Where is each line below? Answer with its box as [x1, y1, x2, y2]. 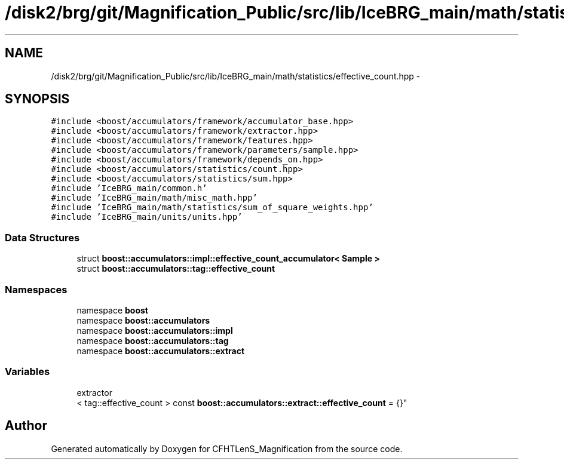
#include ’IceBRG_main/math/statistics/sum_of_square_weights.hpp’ [51, 202, 373, 213]
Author [5, 418, 47, 434]
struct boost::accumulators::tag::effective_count [76, 263, 275, 274]
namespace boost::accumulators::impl [76, 325, 233, 336]
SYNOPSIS [5, 91, 70, 107]
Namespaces [5, 283, 68, 296]
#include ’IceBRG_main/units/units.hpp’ [51, 212, 243, 222]
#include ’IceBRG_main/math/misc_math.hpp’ [51, 193, 258, 203]
